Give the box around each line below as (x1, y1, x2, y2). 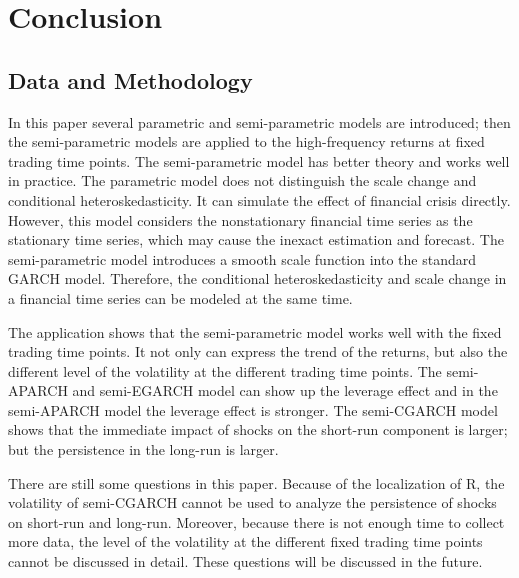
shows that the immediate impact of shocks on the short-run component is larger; (8, 419, 508, 440)
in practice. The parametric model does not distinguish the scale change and (8, 170, 477, 191)
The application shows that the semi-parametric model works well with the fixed (8, 321, 502, 342)
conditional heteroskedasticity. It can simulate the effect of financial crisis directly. (8, 189, 511, 210)
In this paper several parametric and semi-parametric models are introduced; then (8, 111, 511, 132)
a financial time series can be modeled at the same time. (8, 287, 353, 308)
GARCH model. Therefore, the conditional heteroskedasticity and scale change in (8, 268, 507, 289)
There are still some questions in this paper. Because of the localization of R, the (8, 472, 505, 493)
